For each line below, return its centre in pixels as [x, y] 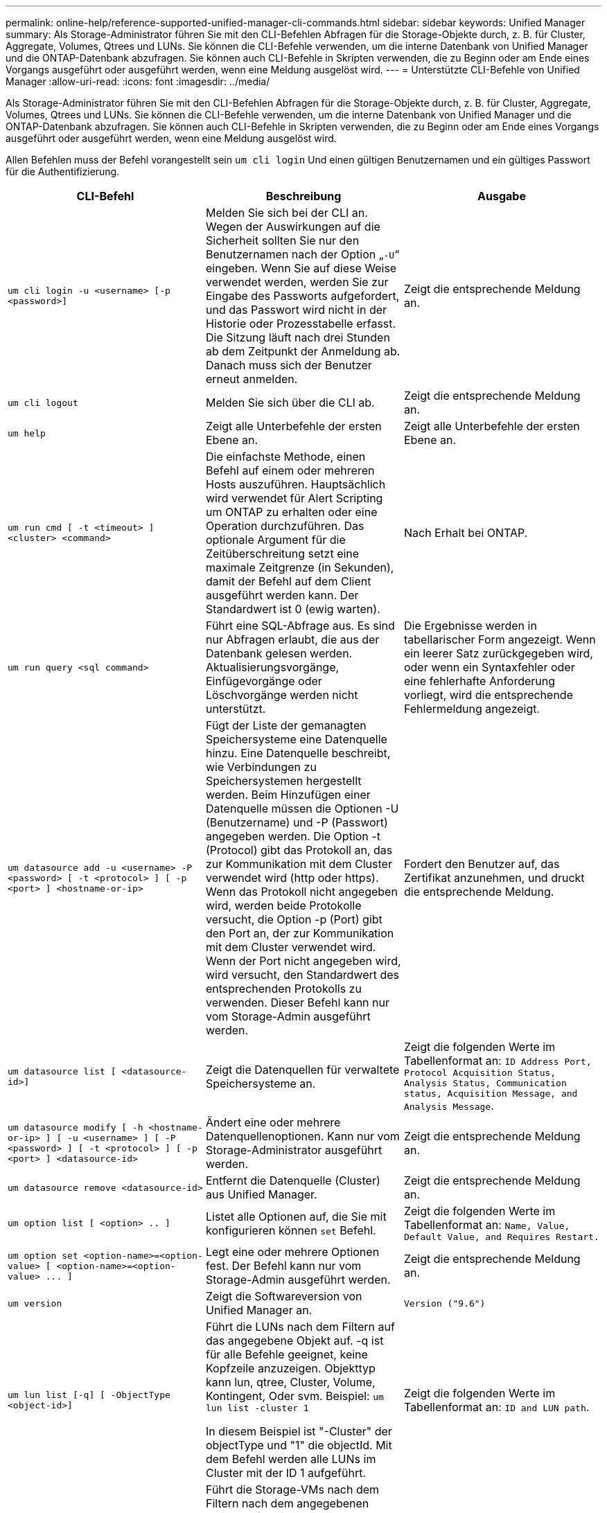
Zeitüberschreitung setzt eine [282, 554]
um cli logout [43, 402]
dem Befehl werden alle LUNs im [291, 1459]
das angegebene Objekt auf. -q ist [294, 1341]
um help [27, 433]
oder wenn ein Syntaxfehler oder [489, 667]
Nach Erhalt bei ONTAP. [466, 533]
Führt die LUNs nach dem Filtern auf [300, 1327]
